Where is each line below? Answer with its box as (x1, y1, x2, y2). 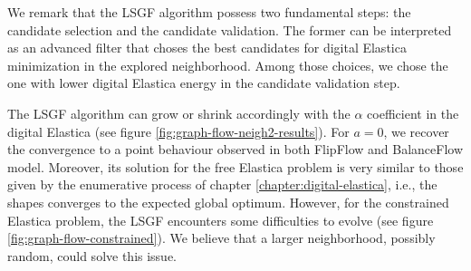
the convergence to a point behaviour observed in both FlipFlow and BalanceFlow (7, 140, 464, 159)
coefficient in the (367, 103, 459, 122)
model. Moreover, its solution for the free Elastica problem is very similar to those (7, 157, 464, 176)
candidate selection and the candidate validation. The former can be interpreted (7, 20, 452, 39)
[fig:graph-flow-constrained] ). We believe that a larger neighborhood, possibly (7, 228, 436, 247)
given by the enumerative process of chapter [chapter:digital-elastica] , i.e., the (7, 175, 437, 194)
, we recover (383, 121, 449, 140)
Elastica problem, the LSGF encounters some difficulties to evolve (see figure (7, 210, 434, 229)
